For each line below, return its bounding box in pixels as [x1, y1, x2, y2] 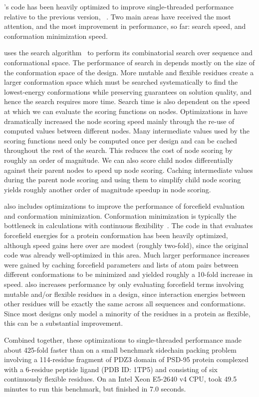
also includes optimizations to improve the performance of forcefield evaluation [4, 201, 245, 211]
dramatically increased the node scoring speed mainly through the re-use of [4, 116, 235, 126]
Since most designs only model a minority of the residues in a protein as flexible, [4, 308, 251, 318]
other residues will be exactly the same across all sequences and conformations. [4, 298, 246, 309]
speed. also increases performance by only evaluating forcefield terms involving [4, 279, 244, 289]
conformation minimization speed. [4, 30, 108, 41]
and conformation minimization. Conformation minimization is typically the [4, 210, 237, 221]
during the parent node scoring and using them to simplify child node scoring [4, 174, 241, 185]
